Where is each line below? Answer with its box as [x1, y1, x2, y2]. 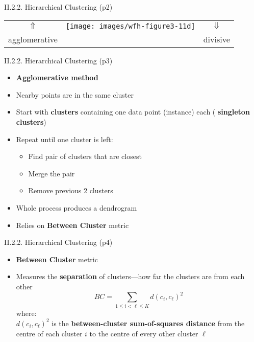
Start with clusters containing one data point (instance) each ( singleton [16, 106, 250, 117]
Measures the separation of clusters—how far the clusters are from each [16, 271, 245, 282]
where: [16, 308, 37, 318]
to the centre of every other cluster [89, 328, 198, 338]
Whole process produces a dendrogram [16, 202, 137, 213]
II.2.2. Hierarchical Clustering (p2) [4, 2, 113, 12]
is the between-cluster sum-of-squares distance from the [52, 317, 245, 328]
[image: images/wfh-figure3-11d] [65, 21, 195, 30]
